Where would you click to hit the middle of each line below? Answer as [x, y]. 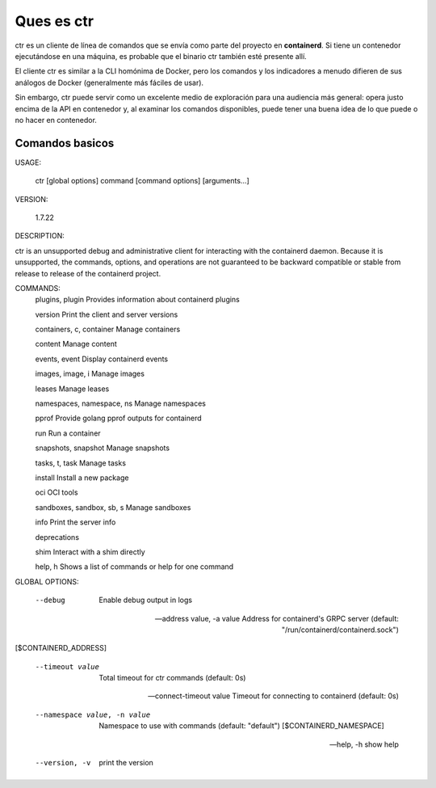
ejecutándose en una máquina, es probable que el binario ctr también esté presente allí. [161, 56]
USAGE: [28, 162]
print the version [126, 763]
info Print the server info [75, 522]
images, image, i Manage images [90, 374]
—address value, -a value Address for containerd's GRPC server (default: [277, 618]
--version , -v [63, 763]
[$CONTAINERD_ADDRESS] [61, 648]
